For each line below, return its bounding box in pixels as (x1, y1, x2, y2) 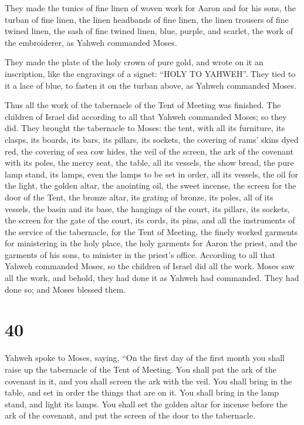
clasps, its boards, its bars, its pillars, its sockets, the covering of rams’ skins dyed (5, 133, 299, 145)
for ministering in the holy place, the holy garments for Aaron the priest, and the (5, 237, 298, 249)
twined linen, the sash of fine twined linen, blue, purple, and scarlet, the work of (5, 25, 293, 37)
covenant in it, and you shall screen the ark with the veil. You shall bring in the (5, 374, 292, 387)
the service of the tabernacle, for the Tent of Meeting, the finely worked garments (5, 225, 298, 237)
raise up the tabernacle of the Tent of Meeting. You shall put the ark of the (5, 363, 277, 375)
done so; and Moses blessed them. (5, 283, 126, 295)
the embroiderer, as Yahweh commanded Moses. (5, 36, 177, 48)
